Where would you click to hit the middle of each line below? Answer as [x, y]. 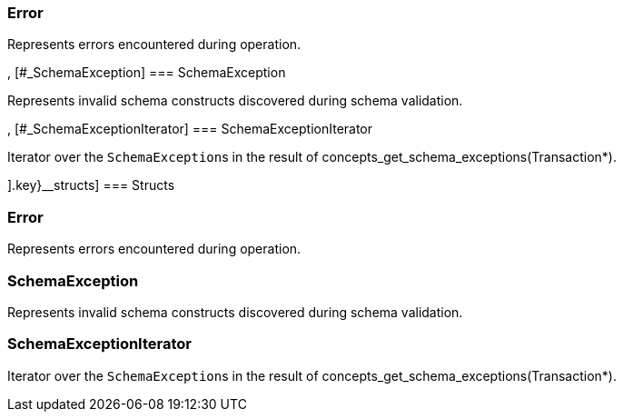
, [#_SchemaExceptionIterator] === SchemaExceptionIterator [190, 129]
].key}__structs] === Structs [91, 185]
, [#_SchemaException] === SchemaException [147, 73]
